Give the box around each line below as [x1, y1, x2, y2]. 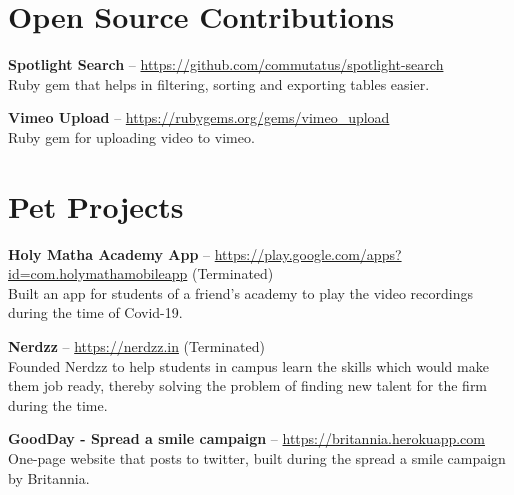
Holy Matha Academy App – [8, 243, 211, 264]
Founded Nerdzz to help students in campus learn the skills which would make [8, 355, 489, 376]
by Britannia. [8, 467, 90, 488]
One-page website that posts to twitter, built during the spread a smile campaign [8, 447, 506, 468]
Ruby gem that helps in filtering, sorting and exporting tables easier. [8, 73, 430, 94]
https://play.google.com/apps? [214, 243, 402, 264]
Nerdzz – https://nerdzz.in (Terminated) [8, 336, 265, 356]
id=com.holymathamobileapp [8, 263, 188, 284]
